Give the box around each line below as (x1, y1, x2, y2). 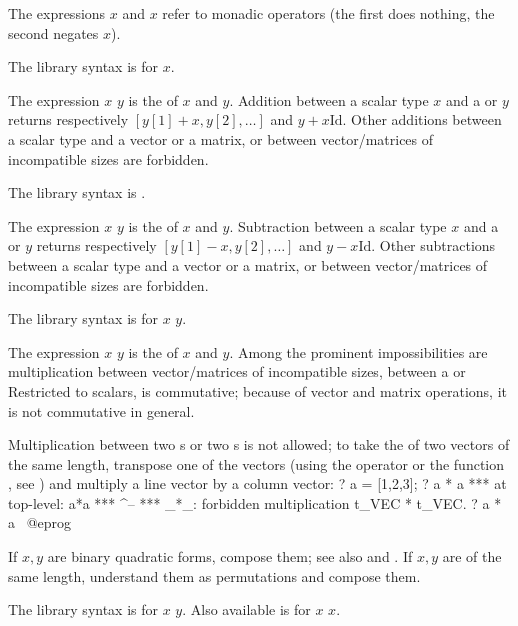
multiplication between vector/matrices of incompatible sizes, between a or (8, 361, 466, 382)
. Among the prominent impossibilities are (229, 341, 488, 362)
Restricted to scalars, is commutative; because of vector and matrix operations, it (8, 380, 507, 401)
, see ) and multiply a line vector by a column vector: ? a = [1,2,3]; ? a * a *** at (8, 473, 507, 494)
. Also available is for (182, 599, 311, 620)
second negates (8, 22, 99, 43)
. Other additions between (342, 109, 502, 130)
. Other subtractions (371, 235, 496, 256)
